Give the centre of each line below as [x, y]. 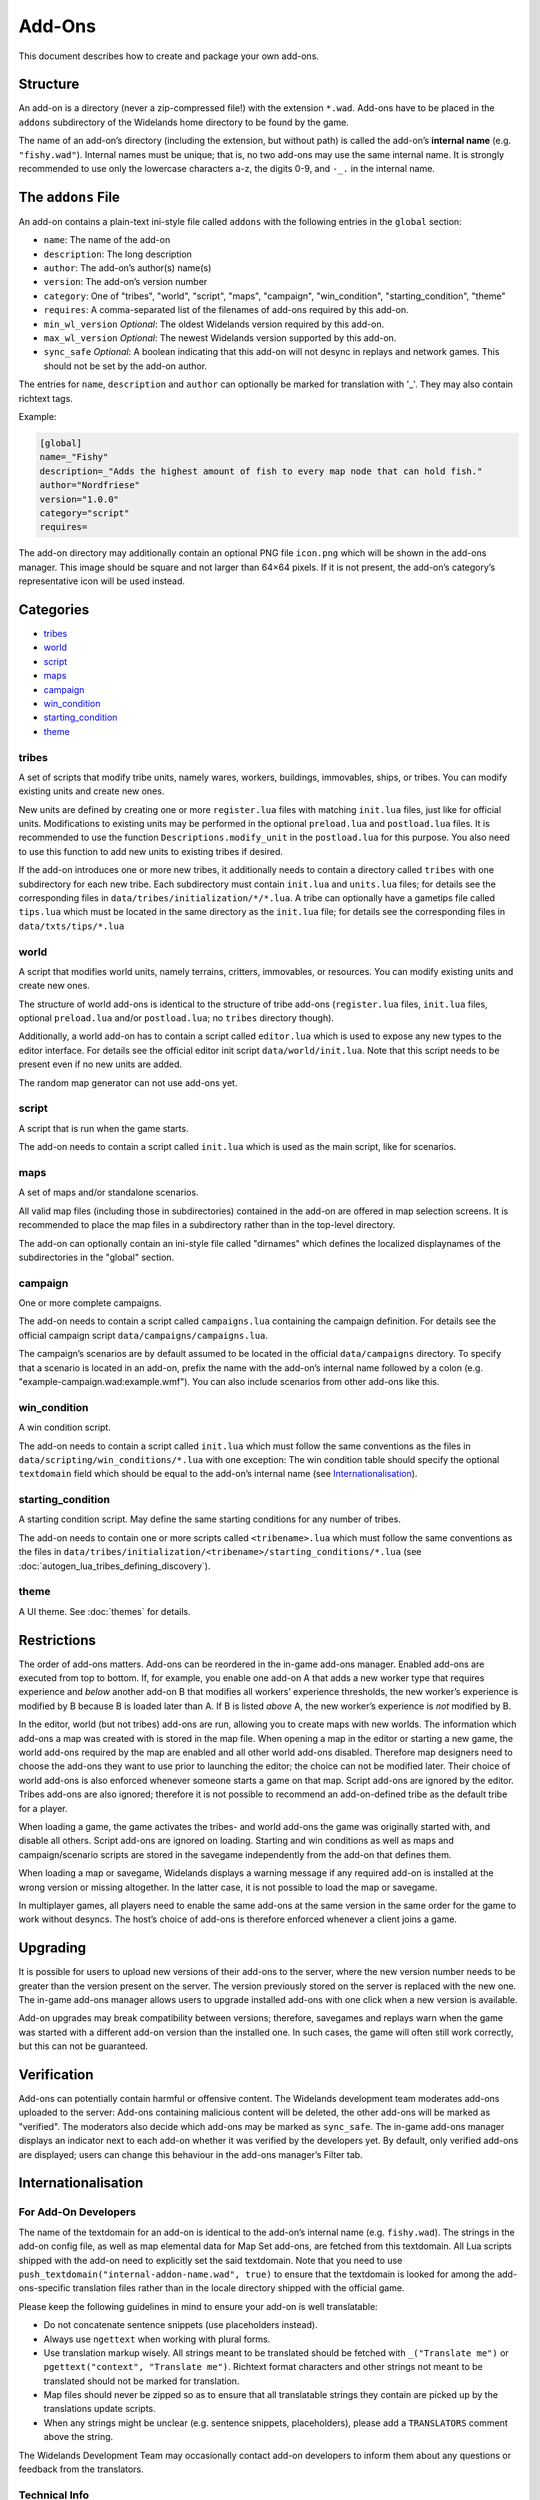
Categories [54, 609]
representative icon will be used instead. [101, 581]
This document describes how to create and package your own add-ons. [169, 56]
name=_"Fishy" [74, 457]
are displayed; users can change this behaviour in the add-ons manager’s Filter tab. [191, 2154]
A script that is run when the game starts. [103, 1128]
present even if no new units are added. [100, 1064]
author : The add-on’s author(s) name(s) [127, 268]
